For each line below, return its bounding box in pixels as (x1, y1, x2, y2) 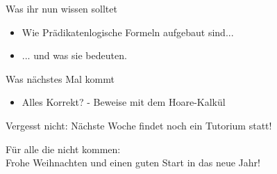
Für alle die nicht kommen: (6, 141, 121, 156)
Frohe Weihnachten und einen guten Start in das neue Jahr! (6, 155, 260, 170)
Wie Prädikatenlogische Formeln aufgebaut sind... (22, 24, 234, 39)
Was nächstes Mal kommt (6, 71, 115, 86)
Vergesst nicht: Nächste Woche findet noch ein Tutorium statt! (6, 118, 272, 132)
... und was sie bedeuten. (22, 48, 127, 63)
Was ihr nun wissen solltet (6, 1, 117, 15)
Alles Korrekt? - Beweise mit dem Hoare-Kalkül (22, 95, 226, 109)
